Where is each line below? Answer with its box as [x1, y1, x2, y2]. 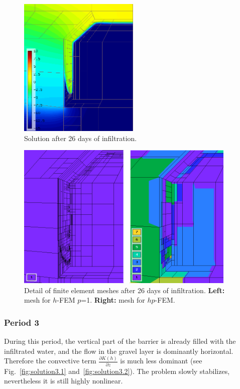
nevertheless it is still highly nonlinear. [4, 375, 123, 386]
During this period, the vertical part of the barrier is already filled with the [4, 335, 236, 346]
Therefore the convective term [4, 355, 96, 366]
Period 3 [4, 316, 39, 328]
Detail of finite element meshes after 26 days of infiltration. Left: [24, 285, 225, 295]
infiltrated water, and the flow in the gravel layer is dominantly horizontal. [4, 345, 233, 356]
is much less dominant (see [120, 355, 202, 366]
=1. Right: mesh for [81, 295, 145, 305]
